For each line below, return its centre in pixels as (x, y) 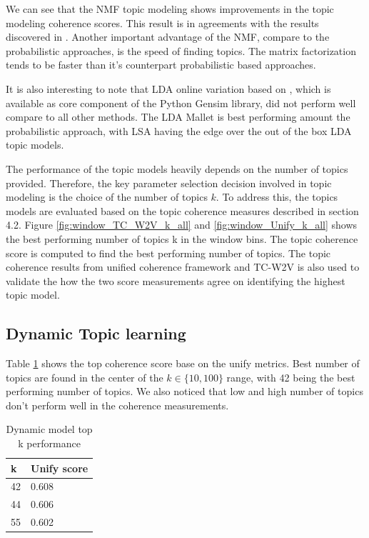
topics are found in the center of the (85, 377)
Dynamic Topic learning (96, 333)
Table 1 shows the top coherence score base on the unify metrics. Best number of (183, 363)
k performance (49, 443)
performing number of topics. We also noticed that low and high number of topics (184, 391)
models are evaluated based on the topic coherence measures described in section (182, 210)
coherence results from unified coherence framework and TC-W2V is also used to (183, 267)
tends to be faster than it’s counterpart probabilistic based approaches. (161, 65)
